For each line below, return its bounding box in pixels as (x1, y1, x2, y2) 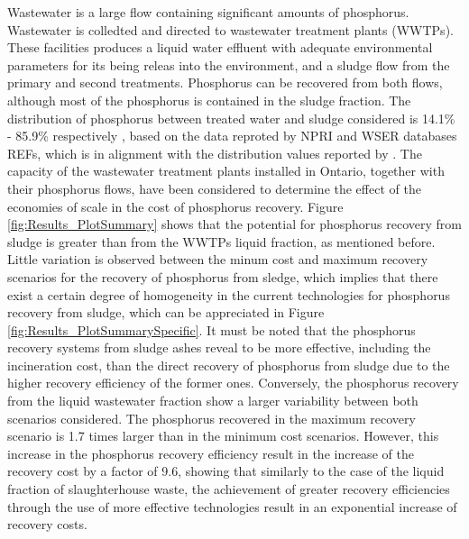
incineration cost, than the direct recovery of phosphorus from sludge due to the (7, 355, 450, 374)
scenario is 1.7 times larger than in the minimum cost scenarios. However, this (7, 426, 439, 445)
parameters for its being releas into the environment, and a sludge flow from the (7, 55, 450, 74)
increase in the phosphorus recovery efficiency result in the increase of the (7, 443, 414, 462)
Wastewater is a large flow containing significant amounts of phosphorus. (7, 3, 409, 21)
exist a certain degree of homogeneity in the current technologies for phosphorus (7, 285, 450, 304)
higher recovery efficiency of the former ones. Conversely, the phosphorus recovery (7, 373, 459, 392)
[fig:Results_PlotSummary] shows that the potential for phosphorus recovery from (7, 215, 462, 233)
